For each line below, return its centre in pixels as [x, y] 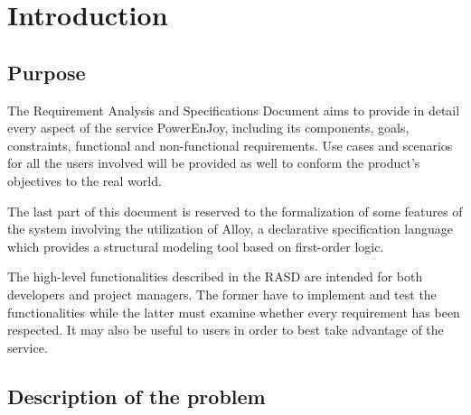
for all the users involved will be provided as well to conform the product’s [214, 163]
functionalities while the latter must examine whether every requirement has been [234, 312]
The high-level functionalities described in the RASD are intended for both [215, 277]
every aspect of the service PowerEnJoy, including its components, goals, [208, 128]
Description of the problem [137, 396]
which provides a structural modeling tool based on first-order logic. [196, 246]
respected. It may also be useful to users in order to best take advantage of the [226, 330]
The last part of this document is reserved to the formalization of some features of [235, 211]
